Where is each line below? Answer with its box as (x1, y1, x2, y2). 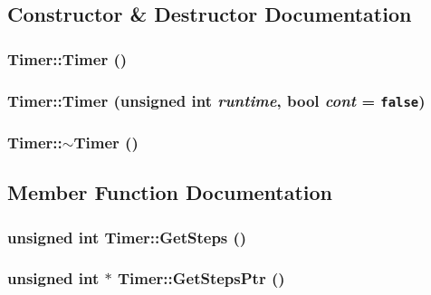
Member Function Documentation (7, 178, 333, 206)
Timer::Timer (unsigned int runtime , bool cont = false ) (7, 89, 426, 111)
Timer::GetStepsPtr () (117, 267, 285, 290)
